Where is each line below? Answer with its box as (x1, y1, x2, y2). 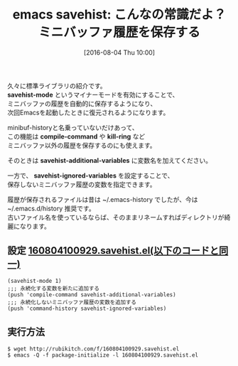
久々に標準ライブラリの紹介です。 (7, 81, 107, 90)
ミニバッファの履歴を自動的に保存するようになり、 (7, 99, 157, 107)
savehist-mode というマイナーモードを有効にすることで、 (7, 90, 179, 99)
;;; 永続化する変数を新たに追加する (7, 285, 99, 292)
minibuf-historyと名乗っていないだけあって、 (7, 123, 139, 131)
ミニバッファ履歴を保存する (38, 24, 200, 41)
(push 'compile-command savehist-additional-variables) (7, 291, 176, 298)
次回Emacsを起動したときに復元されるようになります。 (7, 108, 170, 117)
